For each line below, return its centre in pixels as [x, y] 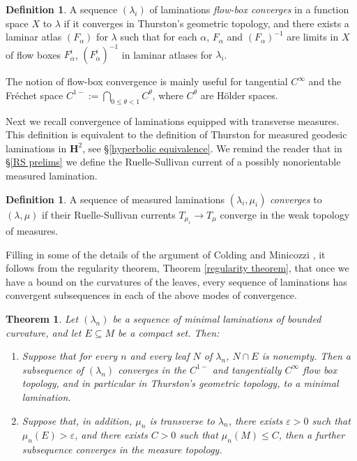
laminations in [36, 148]
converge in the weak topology [285, 214]
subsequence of [53, 369]
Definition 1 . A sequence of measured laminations [115, 199]
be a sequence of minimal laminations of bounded [217, 319]
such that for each [159, 37]
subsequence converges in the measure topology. [122, 449]
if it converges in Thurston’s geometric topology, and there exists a [206, 23]
